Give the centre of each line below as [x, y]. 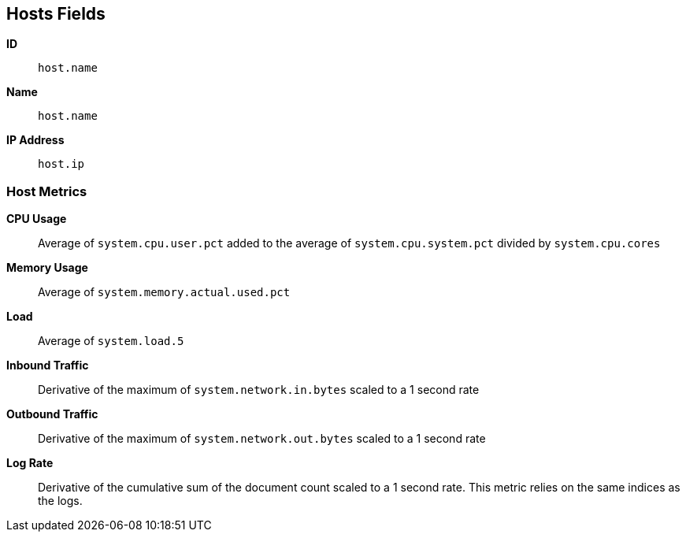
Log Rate [30, 463]
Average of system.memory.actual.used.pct [164, 292]
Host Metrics [47, 191]
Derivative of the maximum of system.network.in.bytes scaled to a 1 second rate [259, 390]
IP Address [35, 140]
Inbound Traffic [48, 365]
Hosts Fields [56, 14]
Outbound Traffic [52, 414]
